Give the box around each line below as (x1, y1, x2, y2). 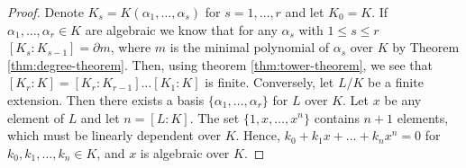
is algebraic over (140, 143, 230, 162)
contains (314, 108, 360, 127)
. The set (189, 108, 240, 127)
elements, (397, 108, 449, 127)
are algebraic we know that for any (85, 20, 278, 39)
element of (7, 108, 64, 127)
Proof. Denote (7, 3, 84, 21)
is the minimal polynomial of (169, 38, 330, 57)
